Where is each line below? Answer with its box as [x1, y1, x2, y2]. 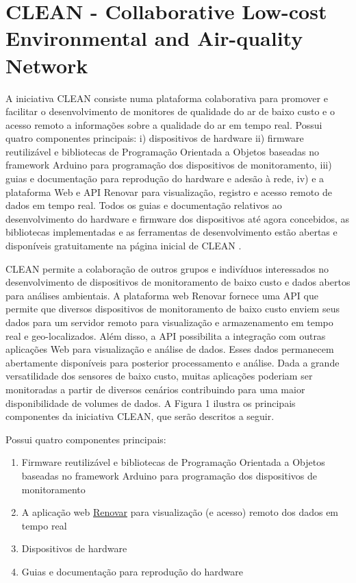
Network [5, 51, 88, 79]
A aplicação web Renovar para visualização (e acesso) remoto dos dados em [21, 505, 339, 519]
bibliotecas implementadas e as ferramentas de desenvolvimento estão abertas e [5, 225, 338, 239]
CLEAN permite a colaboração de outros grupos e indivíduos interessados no [5, 261, 329, 275]
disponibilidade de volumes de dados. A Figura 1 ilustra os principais [5, 395, 296, 410]
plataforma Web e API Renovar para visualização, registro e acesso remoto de [5, 184, 332, 199]
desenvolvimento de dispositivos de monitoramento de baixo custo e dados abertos [5, 275, 351, 289]
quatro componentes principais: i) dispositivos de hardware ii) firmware [5, 131, 304, 145]
